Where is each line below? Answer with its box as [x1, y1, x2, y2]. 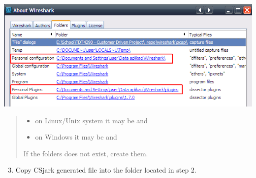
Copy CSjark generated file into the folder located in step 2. [15, 165, 196, 175]
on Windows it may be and [35, 132, 117, 142]
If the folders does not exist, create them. [23, 148, 148, 158]
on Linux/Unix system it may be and [35, 115, 148, 125]
